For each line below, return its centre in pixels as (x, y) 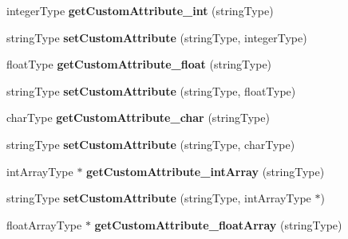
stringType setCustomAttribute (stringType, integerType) (157, 37)
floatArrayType (44, 224)
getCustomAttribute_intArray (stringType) (206, 171)
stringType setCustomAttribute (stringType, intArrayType (159, 198)
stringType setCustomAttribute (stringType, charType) (151, 144)
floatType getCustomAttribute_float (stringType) (139, 64)
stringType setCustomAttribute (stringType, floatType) (151, 90)
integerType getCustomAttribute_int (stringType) (140, 10)
